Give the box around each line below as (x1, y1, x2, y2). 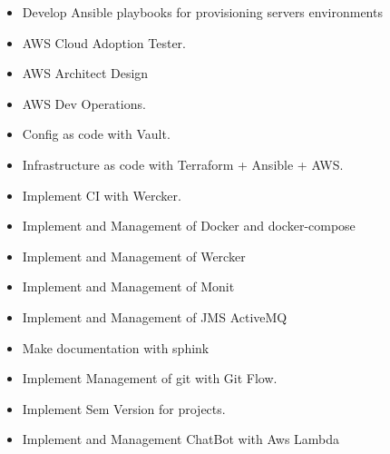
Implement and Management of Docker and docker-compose (22, 216, 356, 235)
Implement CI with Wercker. (22, 185, 181, 204)
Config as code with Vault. (22, 124, 171, 143)
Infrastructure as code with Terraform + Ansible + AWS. (22, 154, 344, 173)
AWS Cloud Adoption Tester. (22, 33, 186, 52)
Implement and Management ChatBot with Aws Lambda (22, 429, 340, 449)
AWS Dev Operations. (22, 94, 146, 113)
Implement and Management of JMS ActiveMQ (22, 307, 288, 326)
